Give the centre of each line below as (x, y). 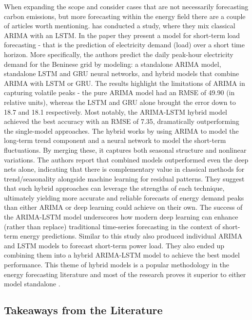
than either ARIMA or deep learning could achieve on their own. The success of (123, 207)
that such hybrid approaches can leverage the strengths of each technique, (114, 188)
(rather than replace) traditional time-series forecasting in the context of (112, 226)
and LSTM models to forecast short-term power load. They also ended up (114, 245)
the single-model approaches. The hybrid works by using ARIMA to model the (121, 130)
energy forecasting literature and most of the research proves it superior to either (125, 274)
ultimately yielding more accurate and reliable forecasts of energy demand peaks (124, 197)
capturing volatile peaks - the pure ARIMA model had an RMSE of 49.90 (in (119, 92)
